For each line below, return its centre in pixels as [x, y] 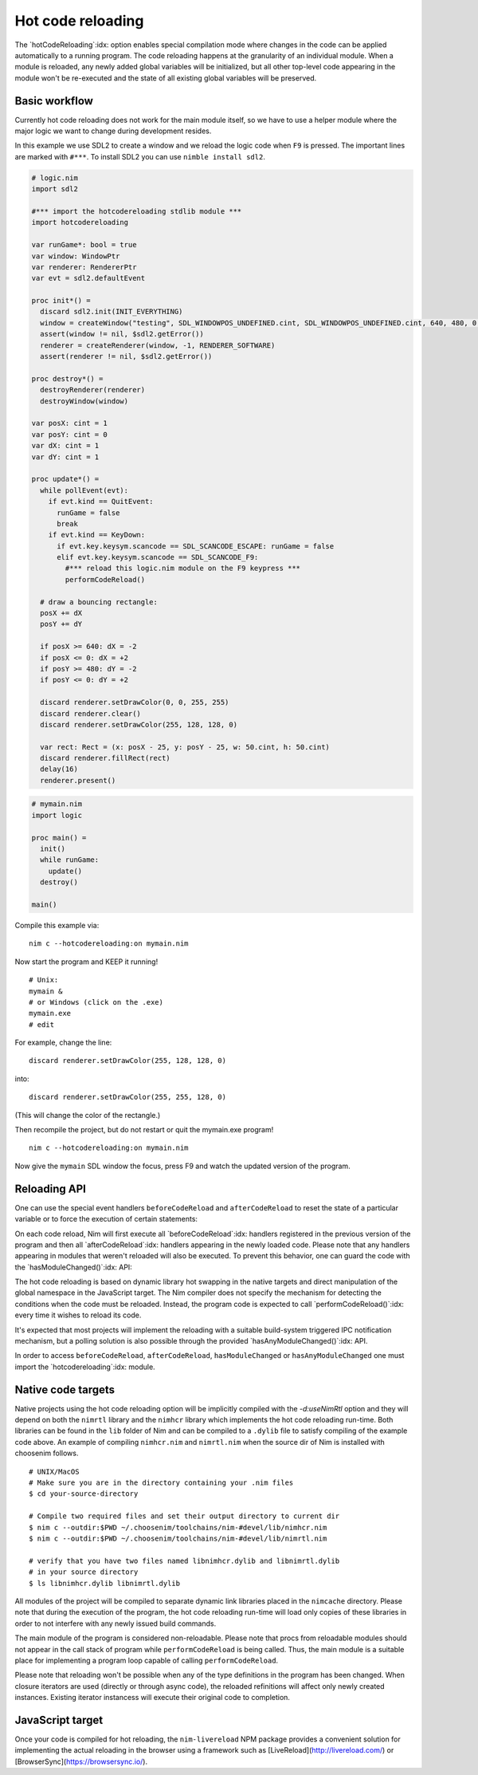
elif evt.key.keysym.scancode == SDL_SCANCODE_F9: [158, 557]
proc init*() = [61, 301]
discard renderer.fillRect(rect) [105, 758]
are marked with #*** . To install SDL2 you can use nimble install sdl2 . [140, 156]
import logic [57, 815]
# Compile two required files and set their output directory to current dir [184, 1516]
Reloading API [51, 1189]
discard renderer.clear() [90, 713]
